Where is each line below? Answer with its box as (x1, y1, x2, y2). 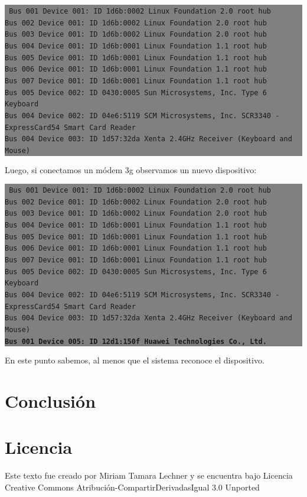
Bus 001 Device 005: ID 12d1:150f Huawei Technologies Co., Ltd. (5, 337, 267, 346)
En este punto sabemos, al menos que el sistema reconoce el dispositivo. (5, 354, 264, 366)
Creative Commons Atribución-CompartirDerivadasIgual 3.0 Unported (5, 481, 260, 493)
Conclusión (5, 389, 96, 413)
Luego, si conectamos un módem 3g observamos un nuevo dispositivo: (5, 163, 257, 176)
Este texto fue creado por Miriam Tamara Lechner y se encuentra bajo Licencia (5, 469, 293, 482)
